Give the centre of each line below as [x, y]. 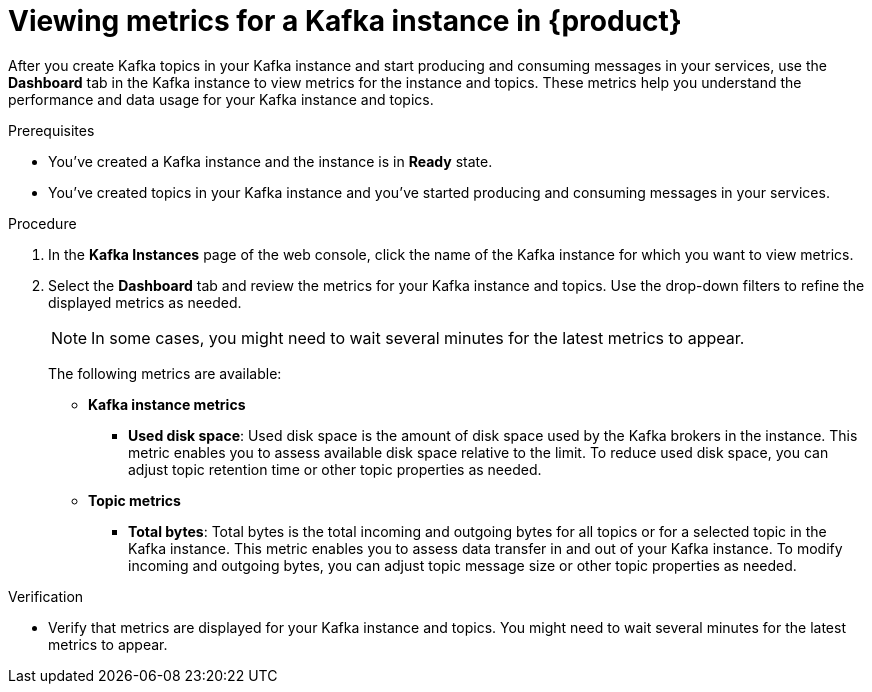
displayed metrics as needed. [145, 302]
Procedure [42, 223]
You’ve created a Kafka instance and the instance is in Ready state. [270, 161]
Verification [46, 596]
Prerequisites [51, 130]
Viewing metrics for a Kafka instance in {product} [345, 21]
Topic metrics [134, 500]
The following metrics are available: [165, 373]
